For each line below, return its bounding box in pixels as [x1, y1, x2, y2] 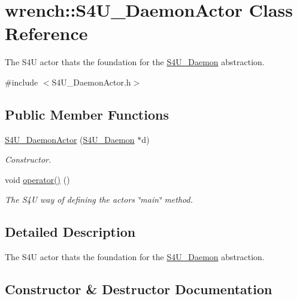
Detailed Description [5, 222, 136, 241]
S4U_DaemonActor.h [51, 75, 131, 88]
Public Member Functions [5, 105, 169, 123]
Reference [5, 21, 88, 45]
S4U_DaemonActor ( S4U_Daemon [5, 133, 135, 145]
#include [5, 75, 38, 88]
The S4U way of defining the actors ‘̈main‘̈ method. [5, 193, 193, 206]
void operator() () [5, 173, 70, 185]
